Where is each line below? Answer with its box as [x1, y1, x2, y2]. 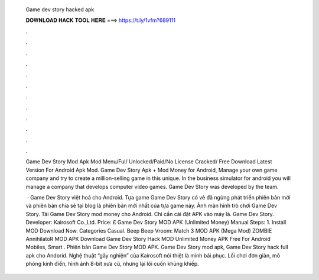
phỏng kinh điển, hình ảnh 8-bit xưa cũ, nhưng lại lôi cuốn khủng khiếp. [25, 260, 199, 268]
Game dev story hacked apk [25, 6, 95, 13]
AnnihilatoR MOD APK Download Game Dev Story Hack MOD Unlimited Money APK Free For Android [25, 235, 271, 242]
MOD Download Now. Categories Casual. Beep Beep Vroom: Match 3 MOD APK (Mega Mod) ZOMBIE [25, 227, 272, 234]
